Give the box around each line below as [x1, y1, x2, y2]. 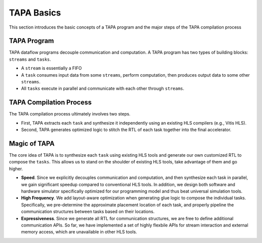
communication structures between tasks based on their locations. [21, 209, 155, 214]
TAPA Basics [9, 7, 61, 18]
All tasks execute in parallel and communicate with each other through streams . [21, 85, 184, 92]
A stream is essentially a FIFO [21, 65, 82, 71]
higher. [9, 165, 23, 172]
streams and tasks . [9, 56, 51, 62]
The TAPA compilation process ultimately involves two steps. [9, 111, 131, 117]
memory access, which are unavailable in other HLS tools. [21, 229, 137, 235]
